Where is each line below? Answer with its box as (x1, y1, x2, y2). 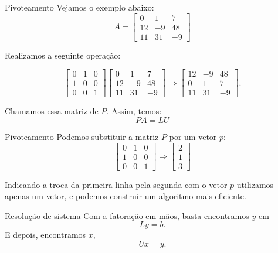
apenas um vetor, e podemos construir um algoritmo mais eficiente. (5, 190, 246, 202)
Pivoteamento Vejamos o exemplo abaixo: (5, 1, 154, 13)
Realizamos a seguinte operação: (5, 49, 121, 61)
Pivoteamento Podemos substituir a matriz (5, 130, 159, 142)
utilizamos (236, 178, 274, 190)
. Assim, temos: (106, 105, 162, 117)
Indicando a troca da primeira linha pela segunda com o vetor (5, 178, 228, 190)
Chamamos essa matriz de (5, 105, 99, 117)
